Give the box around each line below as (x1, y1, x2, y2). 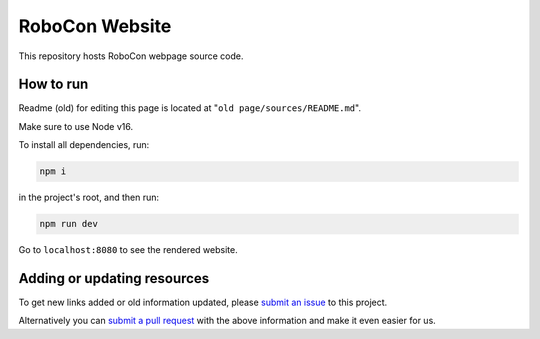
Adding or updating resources (18, 270, 210, 287)
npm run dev (39, 218, 99, 230)
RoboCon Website (18, 15, 172, 37)
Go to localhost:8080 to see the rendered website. (18, 244, 239, 256)
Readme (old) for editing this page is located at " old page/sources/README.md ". (18, 102, 362, 114)
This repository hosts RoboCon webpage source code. (18, 50, 244, 62)
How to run (18, 76, 89, 93)
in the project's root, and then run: (18, 191, 160, 204)
